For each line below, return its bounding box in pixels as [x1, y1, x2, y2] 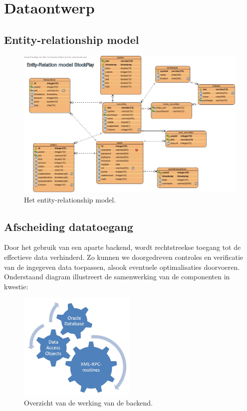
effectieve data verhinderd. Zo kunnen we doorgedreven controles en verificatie [4, 252, 244, 262]
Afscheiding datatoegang [4, 218, 133, 234]
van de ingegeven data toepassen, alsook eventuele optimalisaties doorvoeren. [4, 261, 240, 272]
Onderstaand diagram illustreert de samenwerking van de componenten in [4, 271, 230, 282]
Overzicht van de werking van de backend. [24, 397, 153, 408]
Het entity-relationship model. [24, 194, 116, 205]
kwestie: [4, 281, 28, 291]
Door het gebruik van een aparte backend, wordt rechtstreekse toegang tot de [4, 242, 241, 252]
